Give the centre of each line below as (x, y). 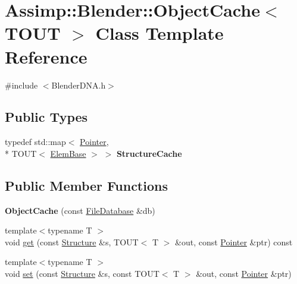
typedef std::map (35, 142)
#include (21, 85)
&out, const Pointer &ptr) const (234, 242)
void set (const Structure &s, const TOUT (82, 274)
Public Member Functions (86, 185)
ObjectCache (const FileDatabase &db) (80, 210)
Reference (46, 56)
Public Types (46, 117)
